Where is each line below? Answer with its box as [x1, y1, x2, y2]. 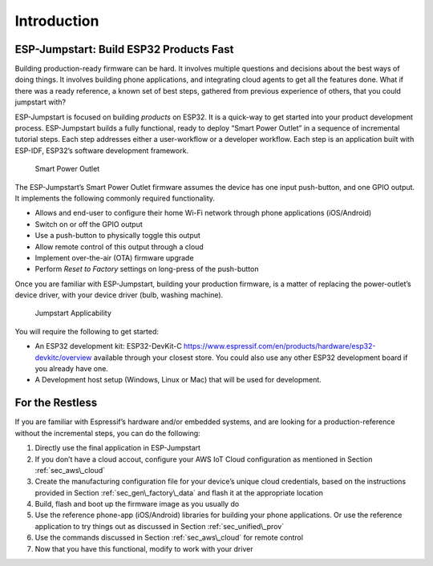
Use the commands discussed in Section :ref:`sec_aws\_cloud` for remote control [34, 533, 304, 543]
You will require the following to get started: [14, 326, 160, 336]
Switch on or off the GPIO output [34, 219, 144, 228]
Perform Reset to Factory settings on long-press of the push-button [34, 265, 259, 274]
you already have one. [34, 364, 108, 374]
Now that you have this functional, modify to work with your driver [34, 544, 253, 553]
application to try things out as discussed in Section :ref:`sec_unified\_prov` [34, 521, 285, 531]
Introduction [14, 12, 99, 30]
